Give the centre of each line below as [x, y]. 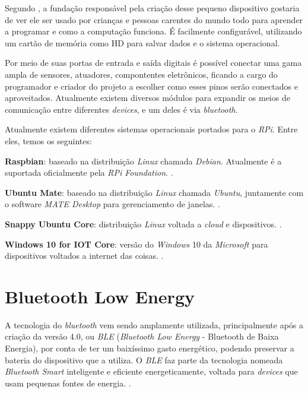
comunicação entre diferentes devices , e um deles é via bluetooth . [121, 109]
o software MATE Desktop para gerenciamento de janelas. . [112, 204]
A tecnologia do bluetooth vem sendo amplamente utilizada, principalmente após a [154, 324]
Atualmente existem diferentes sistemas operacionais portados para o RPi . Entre [151, 129]
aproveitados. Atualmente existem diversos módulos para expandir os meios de [147, 98]
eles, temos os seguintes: [48, 140]
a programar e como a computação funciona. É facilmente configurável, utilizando [153, 31]
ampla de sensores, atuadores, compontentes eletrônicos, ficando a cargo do [141, 74]
